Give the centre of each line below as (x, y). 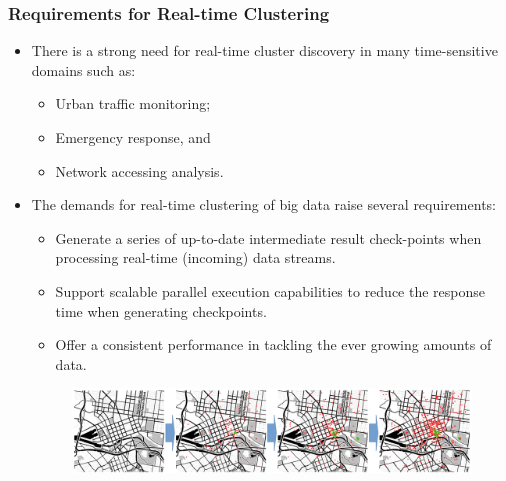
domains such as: (83, 69)
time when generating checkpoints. (161, 310)
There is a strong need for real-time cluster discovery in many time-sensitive (264, 50)
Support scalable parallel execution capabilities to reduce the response (270, 290)
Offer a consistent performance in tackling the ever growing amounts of (273, 344)
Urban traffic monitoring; (133, 103)
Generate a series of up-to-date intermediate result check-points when (268, 237)
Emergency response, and (133, 137)
